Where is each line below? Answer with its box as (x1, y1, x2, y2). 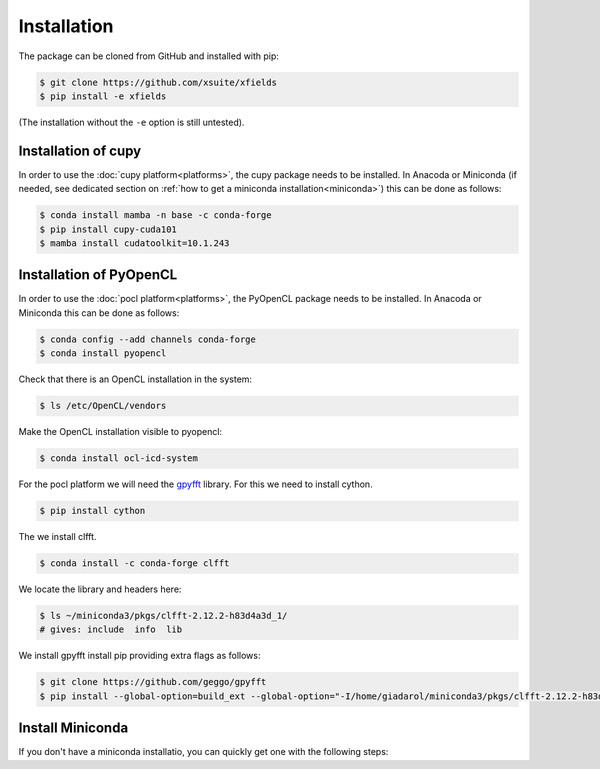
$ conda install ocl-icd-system (39, 453, 199, 464)
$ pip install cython (39, 505, 146, 517)
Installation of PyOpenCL (18, 266, 178, 284)
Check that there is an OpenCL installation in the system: (18, 373, 253, 385)
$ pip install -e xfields (39, 90, 167, 102)
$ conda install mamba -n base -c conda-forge (39, 210, 272, 221)
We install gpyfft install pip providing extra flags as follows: (18, 650, 261, 662)
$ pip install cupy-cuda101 (39, 223, 177, 235)
